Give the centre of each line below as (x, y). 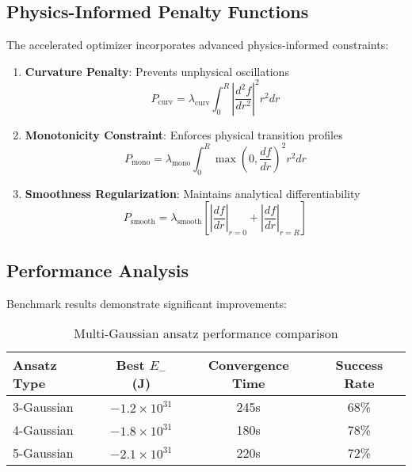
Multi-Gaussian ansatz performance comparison (206, 333)
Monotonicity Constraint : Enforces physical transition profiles (184, 134)
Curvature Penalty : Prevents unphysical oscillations (157, 71)
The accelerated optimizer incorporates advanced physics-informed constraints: (198, 45)
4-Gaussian (43, 430)
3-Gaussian (43, 407)
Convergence (248, 365)
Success (359, 365)
